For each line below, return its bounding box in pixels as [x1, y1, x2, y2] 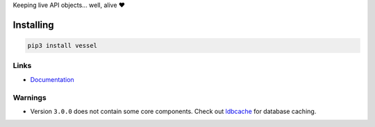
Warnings [12, 92, 47, 102]
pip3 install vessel [27, 42, 97, 49]
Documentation [30, 75, 74, 83]
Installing [12, 19, 55, 31]
